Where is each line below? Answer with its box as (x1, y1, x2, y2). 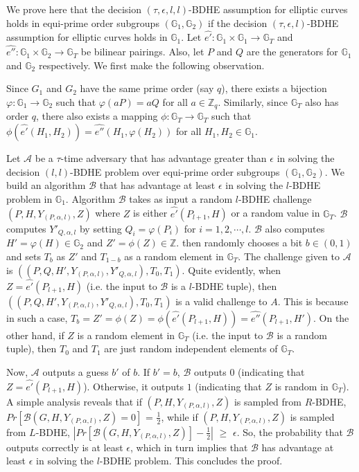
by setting (79, 221, 122, 235)
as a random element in (124, 249, 224, 264)
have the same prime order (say (80, 81, 214, 96)
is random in (274, 379, 329, 393)
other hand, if (6, 327, 64, 342)
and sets (6, 249, 41, 264)
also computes (265, 221, 325, 235)
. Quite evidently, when (182, 262, 281, 277)
